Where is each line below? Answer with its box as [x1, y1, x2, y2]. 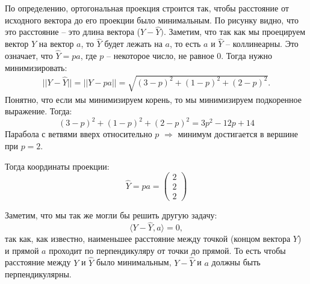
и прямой [5, 244, 39, 256]
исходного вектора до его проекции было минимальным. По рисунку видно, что [5, 13, 299, 26]
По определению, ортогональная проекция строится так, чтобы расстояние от [5, 2, 289, 14]
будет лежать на [104, 37, 163, 50]
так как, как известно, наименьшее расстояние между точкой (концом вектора [5, 232, 291, 245]
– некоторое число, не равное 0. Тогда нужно [107, 49, 272, 62]
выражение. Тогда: [5, 105, 72, 117]
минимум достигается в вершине [178, 128, 299, 140]
